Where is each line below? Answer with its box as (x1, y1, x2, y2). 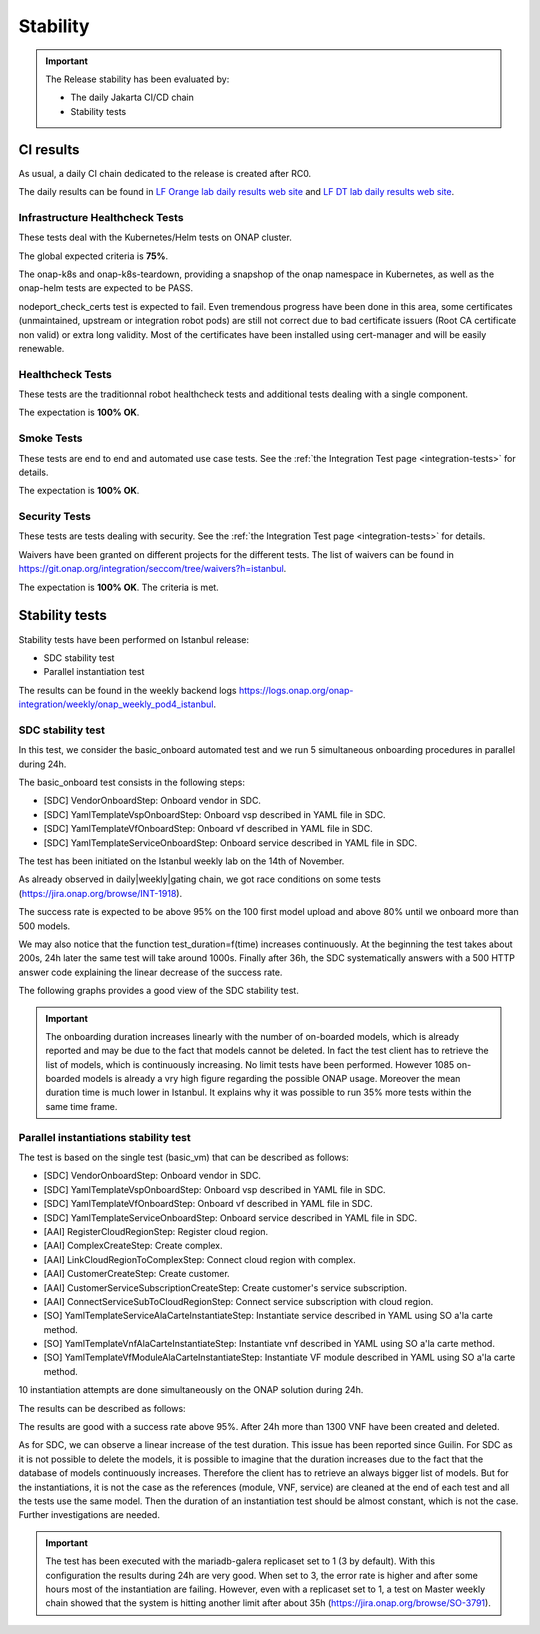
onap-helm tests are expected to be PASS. (18, 282, 194, 294)
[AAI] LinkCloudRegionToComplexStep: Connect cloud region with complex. (43, 1253, 356, 1265)
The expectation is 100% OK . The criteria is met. (18, 581, 219, 593)
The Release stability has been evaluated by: (45, 73, 230, 85)
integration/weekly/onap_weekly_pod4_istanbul (18, 698, 214, 710)
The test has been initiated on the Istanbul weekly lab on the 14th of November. (18, 855, 345, 867)
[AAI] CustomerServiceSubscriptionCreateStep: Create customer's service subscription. (43, 1281, 408, 1294)
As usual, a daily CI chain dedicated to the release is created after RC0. (18, 167, 312, 179)
